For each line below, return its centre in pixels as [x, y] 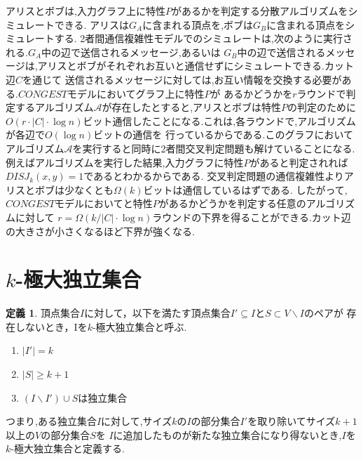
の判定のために [322, 107]
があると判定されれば [299, 162]
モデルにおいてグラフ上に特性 [136, 93]
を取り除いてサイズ [292, 421]
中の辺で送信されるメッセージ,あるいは [131, 52]
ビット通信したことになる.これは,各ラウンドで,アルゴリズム [219, 120]
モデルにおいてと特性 [104, 203]
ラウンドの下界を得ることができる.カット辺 [252, 217]
